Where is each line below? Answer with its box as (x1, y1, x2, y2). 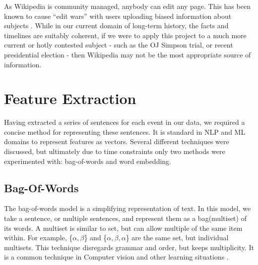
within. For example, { (4, 232, 73, 243)
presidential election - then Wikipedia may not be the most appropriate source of (4, 49, 251, 59)
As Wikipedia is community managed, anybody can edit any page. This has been (4, 1, 251, 11)
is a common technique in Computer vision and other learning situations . (4, 252, 229, 262)
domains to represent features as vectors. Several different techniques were (4, 136, 229, 147)
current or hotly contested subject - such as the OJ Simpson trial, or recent (4, 40, 233, 50)
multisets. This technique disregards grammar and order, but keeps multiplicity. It (4, 242, 254, 252)
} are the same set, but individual (126, 232, 229, 243)
